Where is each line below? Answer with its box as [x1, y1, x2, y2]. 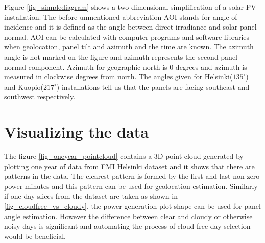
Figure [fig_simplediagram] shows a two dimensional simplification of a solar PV [4, 2, 256, 12]
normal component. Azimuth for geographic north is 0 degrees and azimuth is [4, 61, 247, 72]
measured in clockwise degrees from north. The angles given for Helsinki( [4, 71, 233, 82]
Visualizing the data [4, 121, 149, 142]
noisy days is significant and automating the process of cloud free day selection [4, 221, 251, 231]
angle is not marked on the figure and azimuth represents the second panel [4, 51, 238, 62]
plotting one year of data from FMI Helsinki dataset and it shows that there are [4, 160, 255, 171]
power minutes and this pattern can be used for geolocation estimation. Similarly [4, 180, 258, 191]
